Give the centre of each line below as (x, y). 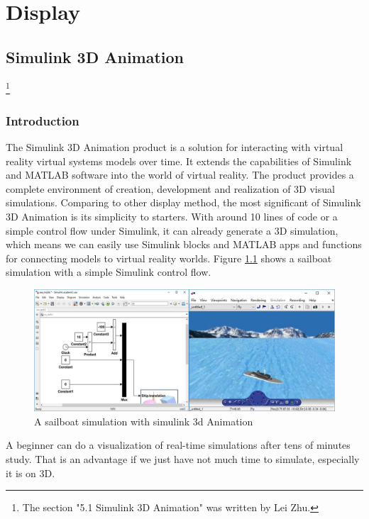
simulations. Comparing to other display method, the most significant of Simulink (183, 202)
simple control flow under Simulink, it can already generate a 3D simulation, (172, 230)
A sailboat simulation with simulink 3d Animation (144, 421)
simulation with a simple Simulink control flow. (109, 272)
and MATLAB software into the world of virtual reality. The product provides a (180, 175)
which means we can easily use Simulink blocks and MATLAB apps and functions (184, 244)
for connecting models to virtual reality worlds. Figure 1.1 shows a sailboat (169, 258)
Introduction (43, 120)
